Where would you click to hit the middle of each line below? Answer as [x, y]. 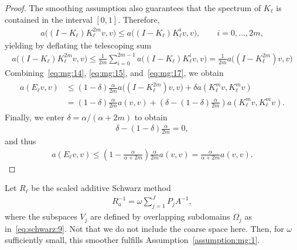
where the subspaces [41, 216]
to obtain [151, 117]
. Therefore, [139, 19]
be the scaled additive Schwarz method [101, 188]
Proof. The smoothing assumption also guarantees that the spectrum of [133, 8]
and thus [21, 140]
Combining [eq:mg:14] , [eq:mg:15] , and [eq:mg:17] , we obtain [114, 72]
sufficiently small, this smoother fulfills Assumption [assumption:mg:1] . [132, 240]
